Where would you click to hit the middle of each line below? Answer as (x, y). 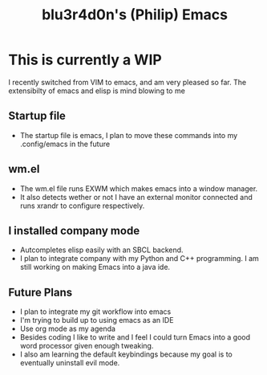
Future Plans (40, 292)
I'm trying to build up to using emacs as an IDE (97, 320)
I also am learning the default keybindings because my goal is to (126, 354)
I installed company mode (74, 230)
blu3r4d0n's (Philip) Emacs (135, 15)
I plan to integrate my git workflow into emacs (95, 312)
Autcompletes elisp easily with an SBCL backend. (101, 250)
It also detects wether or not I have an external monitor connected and (136, 197)
